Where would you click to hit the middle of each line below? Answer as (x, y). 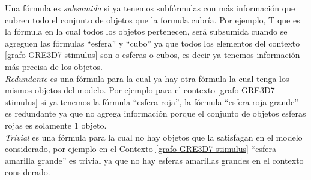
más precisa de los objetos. (54, 66)
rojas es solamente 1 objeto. (56, 125)
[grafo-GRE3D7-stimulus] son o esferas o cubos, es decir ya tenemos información (152, 55)
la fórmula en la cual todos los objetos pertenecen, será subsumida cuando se (146, 31)
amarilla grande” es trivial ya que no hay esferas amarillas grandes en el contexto (154, 160)
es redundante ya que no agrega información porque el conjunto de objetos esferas (155, 113)
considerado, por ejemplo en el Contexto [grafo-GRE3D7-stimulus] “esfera (140, 149)
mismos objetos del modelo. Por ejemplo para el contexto (110, 90)
